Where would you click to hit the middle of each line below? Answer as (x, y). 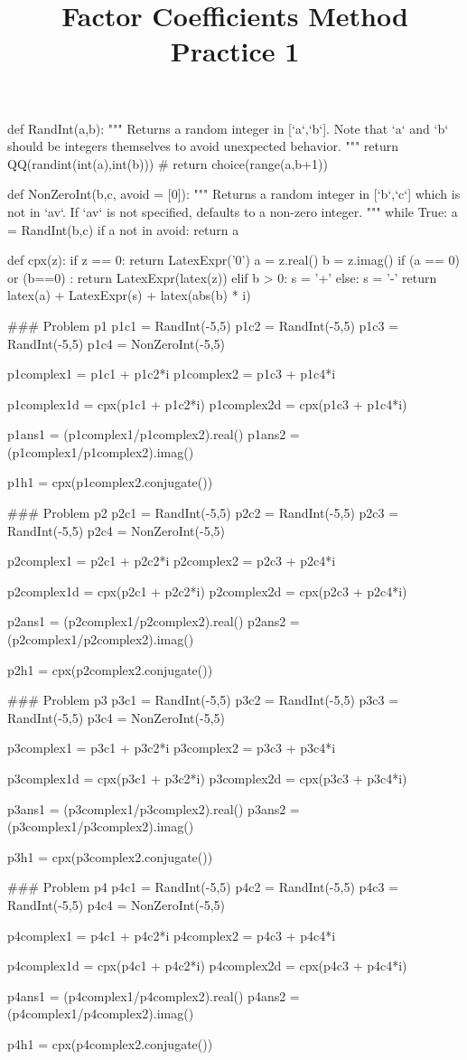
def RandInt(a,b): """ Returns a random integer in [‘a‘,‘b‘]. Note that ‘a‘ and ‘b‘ (228, 128)
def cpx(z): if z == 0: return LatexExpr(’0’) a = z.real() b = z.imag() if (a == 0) (234, 260)
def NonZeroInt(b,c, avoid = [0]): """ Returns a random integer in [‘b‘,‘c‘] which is (234, 194)
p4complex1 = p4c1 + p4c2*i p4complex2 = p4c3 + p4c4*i (172, 935)
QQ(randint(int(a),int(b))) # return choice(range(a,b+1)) (168, 163)
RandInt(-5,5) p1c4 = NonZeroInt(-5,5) (116, 343)
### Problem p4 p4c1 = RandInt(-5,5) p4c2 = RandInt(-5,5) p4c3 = (203, 887)
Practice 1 (235, 51)
